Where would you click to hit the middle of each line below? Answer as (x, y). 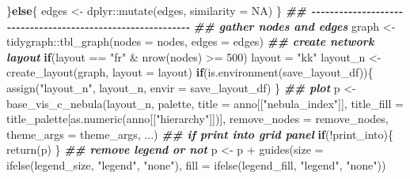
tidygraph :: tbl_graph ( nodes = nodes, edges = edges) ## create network (190, 41)
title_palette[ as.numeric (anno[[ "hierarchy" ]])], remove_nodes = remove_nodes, (197, 119)
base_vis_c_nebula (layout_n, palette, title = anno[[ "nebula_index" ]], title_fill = (205, 103)
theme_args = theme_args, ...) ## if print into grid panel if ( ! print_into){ (200, 134)
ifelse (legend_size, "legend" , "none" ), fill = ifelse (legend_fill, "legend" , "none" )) (196, 164)
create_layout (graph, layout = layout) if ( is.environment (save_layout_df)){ (190, 72)
